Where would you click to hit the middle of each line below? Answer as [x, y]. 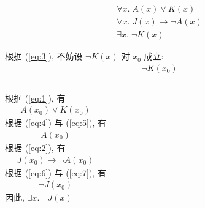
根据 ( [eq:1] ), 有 [35, 98]
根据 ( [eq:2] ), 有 [35, 147]
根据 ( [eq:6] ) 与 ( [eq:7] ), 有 [56, 172]
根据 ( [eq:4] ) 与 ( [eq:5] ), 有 [56, 123]
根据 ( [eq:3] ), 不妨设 [44, 56]
